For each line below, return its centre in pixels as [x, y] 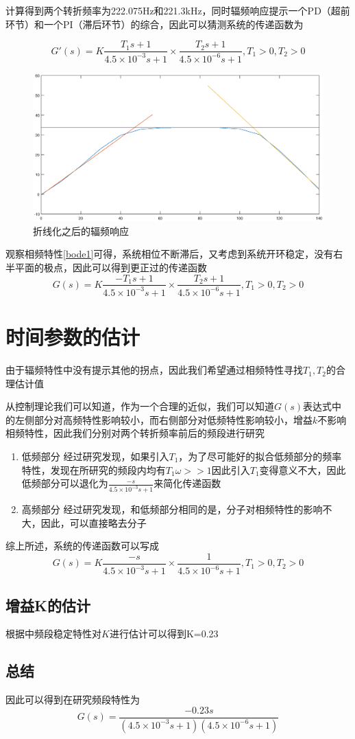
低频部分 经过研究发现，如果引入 [95, 456]
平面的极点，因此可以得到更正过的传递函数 [111, 267]
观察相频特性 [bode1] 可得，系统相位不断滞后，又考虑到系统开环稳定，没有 [170, 254]
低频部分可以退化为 [65, 483]
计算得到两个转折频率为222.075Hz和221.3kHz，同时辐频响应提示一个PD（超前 [178, 10]
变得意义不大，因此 [303, 469]
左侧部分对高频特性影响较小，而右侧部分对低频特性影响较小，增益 [163, 419]
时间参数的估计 [73, 337]
